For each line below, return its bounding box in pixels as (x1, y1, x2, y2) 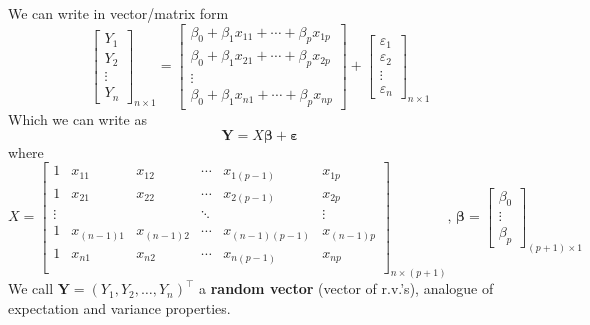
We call (8, 278, 54, 299)
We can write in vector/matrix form (8, 3, 229, 23)
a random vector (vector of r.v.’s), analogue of (199, 278, 494, 299)
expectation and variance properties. (8, 298, 231, 319)
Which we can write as (8, 109, 147, 130)
